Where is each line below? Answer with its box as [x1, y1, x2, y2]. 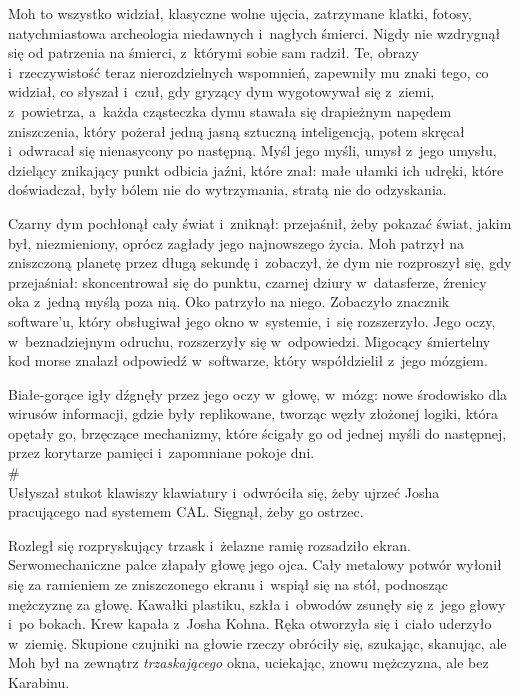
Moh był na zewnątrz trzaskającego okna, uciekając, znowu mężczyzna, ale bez [8, 652, 489, 673]
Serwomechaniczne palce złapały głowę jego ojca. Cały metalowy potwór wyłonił [8, 554, 502, 575]
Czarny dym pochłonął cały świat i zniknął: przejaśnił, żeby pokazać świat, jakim [8, 212, 512, 233]
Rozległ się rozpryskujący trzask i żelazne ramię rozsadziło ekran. [8, 534, 411, 555]
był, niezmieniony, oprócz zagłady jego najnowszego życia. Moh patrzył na [8, 232, 465, 253]
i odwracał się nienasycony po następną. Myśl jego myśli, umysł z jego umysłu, [8, 140, 497, 161]
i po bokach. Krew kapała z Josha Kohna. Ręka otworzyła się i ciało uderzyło [8, 613, 492, 634]
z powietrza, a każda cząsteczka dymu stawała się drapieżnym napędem [8, 100, 452, 121]
